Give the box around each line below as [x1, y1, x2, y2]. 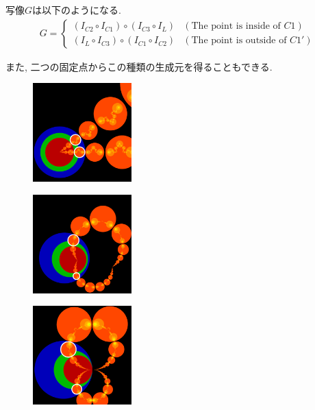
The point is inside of [191, 21, 281, 32]
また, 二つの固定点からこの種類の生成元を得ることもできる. [5, 59, 273, 73]
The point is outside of [191, 36, 287, 46]
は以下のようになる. [32, 3, 121, 16]
